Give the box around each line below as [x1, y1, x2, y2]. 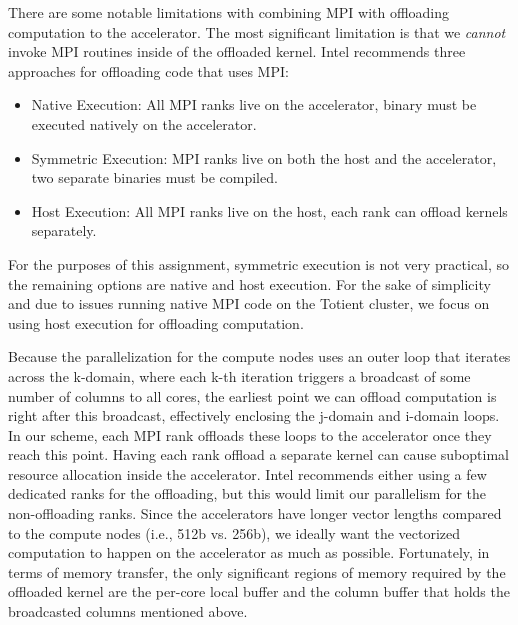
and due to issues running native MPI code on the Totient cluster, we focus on [8, 293, 490, 314]
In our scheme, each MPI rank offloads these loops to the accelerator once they [8, 424, 492, 445]
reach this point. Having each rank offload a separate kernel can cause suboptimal [8, 444, 509, 465]
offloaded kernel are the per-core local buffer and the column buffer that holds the [8, 581, 510, 602]
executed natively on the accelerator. [31, 113, 257, 134]
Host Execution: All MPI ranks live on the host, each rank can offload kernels [31, 200, 508, 221]
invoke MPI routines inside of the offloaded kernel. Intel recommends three [8, 41, 466, 62]
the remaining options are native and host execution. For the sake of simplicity [8, 273, 491, 294]
